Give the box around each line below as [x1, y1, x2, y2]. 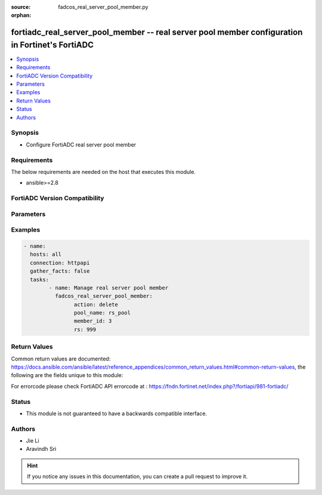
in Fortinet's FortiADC [11, 39, 94, 50]
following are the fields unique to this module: [11, 372, 123, 379]
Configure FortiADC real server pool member [26, 141, 137, 148]
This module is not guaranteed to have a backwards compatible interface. [26, 410, 208, 417]
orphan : [11, 12, 32, 19]
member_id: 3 [73, 317, 112, 325]
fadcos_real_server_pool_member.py [58, 4, 148, 10]
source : [11, 4, 31, 10]
